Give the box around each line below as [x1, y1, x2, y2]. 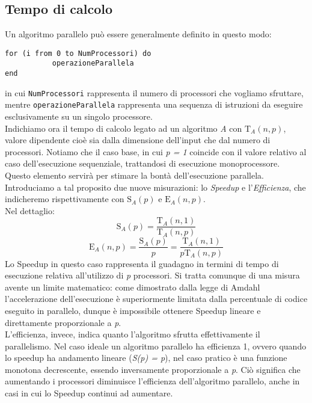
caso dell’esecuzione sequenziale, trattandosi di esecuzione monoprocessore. [5, 157, 280, 170]
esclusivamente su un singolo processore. [5, 110, 153, 123]
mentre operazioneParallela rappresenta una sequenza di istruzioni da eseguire [5, 98, 303, 111]
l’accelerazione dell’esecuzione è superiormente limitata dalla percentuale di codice [5, 292, 308, 305]
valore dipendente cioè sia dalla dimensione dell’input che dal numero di [5, 134, 271, 146]
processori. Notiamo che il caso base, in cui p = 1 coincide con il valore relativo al [5, 145, 307, 158]
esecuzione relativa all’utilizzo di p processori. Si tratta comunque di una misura [5, 269, 300, 281]
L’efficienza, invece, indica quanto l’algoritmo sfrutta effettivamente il [5, 328, 260, 340]
